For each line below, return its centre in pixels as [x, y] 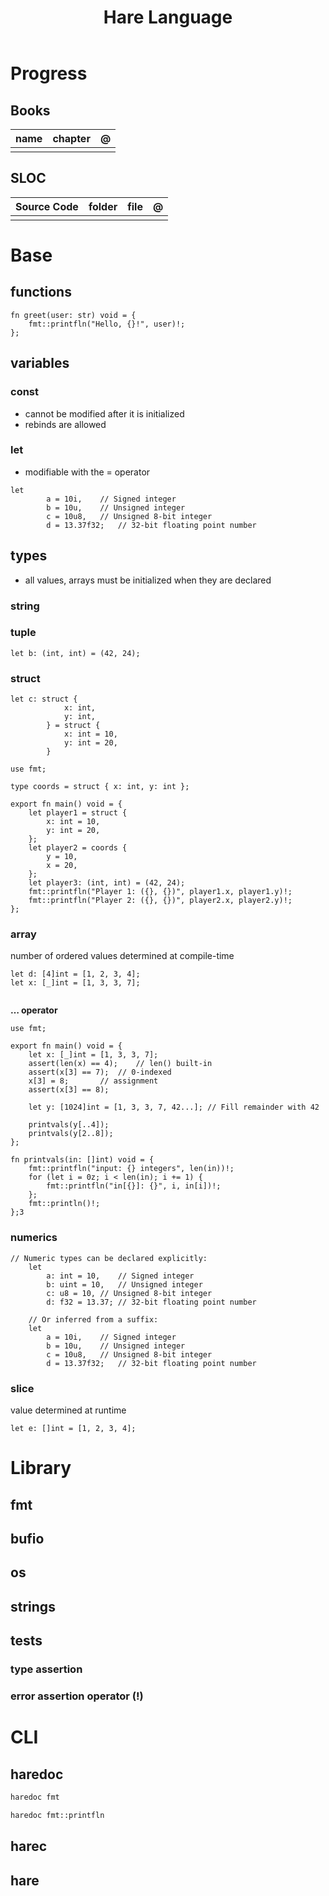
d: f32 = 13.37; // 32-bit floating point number [151, 1302]
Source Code [47, 206]
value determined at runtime [68, 1410]
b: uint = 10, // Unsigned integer [124, 1284]
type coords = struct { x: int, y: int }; [100, 787]
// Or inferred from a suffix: [93, 1319]
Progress [49, 73]
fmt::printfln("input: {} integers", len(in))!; [131, 1169]
